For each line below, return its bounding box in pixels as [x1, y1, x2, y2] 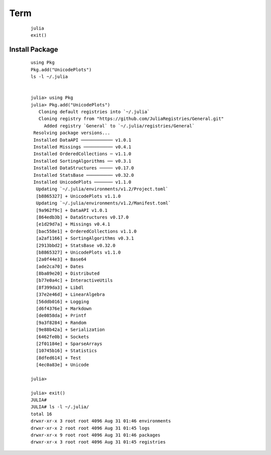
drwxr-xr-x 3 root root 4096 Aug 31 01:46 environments [31, 418, 171, 424]
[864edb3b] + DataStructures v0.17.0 [36, 214, 129, 220]
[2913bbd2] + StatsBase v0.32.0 [36, 243, 115, 248]
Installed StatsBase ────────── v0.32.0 [33, 172, 134, 178]
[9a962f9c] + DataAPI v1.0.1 [36, 207, 108, 213]
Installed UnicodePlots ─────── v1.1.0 [33, 179, 131, 185]
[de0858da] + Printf [36, 313, 87, 318]
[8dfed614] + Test [36, 355, 81, 361]
